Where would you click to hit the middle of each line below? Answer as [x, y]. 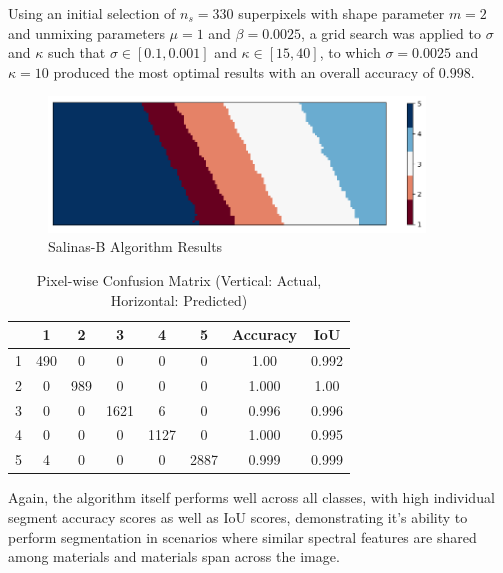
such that [76, 52]
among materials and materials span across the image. [174, 556]
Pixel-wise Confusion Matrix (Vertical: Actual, [179, 279]
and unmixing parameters [86, 32]
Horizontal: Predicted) [179, 299]
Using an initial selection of [92, 13]
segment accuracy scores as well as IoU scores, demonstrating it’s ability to [238, 517]
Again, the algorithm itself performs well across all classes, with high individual [251, 497]
